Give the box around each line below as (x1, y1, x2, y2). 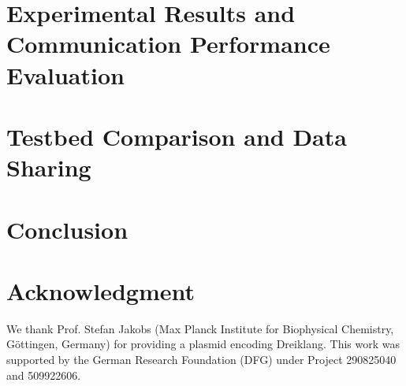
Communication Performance (6, 28, 330, 60)
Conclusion (6, 213, 129, 245)
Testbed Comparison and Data (6, 120, 347, 152)
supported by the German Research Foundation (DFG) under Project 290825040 (6, 351, 397, 367)
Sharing (6, 151, 91, 184)
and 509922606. (6, 366, 81, 383)
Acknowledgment (6, 274, 195, 306)
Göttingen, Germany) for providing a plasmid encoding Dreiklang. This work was (6, 336, 400, 352)
